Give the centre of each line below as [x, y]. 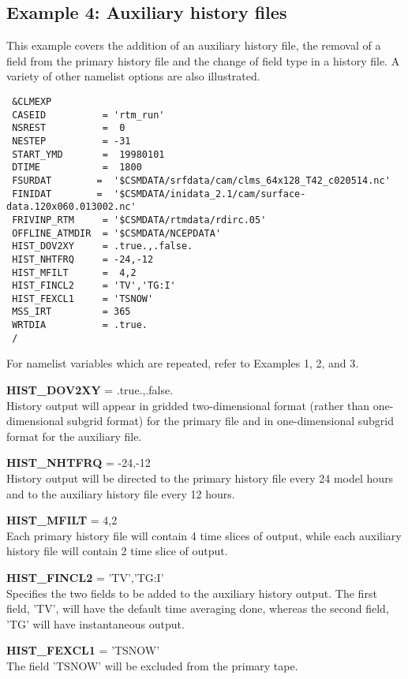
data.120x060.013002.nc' [71, 207]
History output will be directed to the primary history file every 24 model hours [200, 478]
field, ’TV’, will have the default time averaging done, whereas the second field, [198, 608]
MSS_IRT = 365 [71, 312]
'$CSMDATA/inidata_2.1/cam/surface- [210, 194]
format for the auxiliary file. [74, 436]
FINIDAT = [57, 194]
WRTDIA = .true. [80, 325]
